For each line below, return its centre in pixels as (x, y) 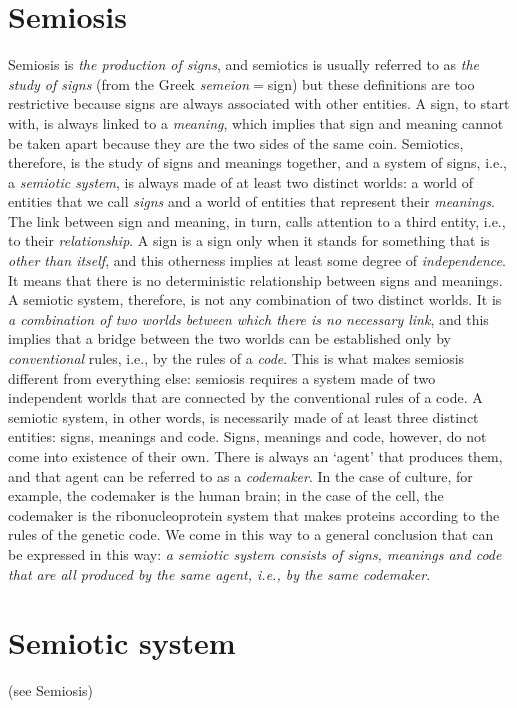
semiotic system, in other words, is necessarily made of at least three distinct (243, 416)
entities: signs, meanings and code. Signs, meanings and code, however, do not (247, 436)
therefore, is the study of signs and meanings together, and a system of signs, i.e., (257, 162)
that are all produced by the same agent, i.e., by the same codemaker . (219, 573)
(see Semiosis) (50, 690)
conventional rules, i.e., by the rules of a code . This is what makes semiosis (236, 358)
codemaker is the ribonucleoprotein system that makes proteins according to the (254, 514)
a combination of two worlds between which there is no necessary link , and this (248, 318)
